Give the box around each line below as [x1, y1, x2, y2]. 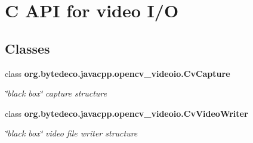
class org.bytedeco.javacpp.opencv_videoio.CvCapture [5, 67, 230, 79]
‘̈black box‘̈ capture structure [5, 87, 107, 100]
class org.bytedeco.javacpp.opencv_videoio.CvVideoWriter [5, 107, 248, 119]
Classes [5, 39, 50, 57]
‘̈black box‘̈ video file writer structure [5, 127, 138, 139]
